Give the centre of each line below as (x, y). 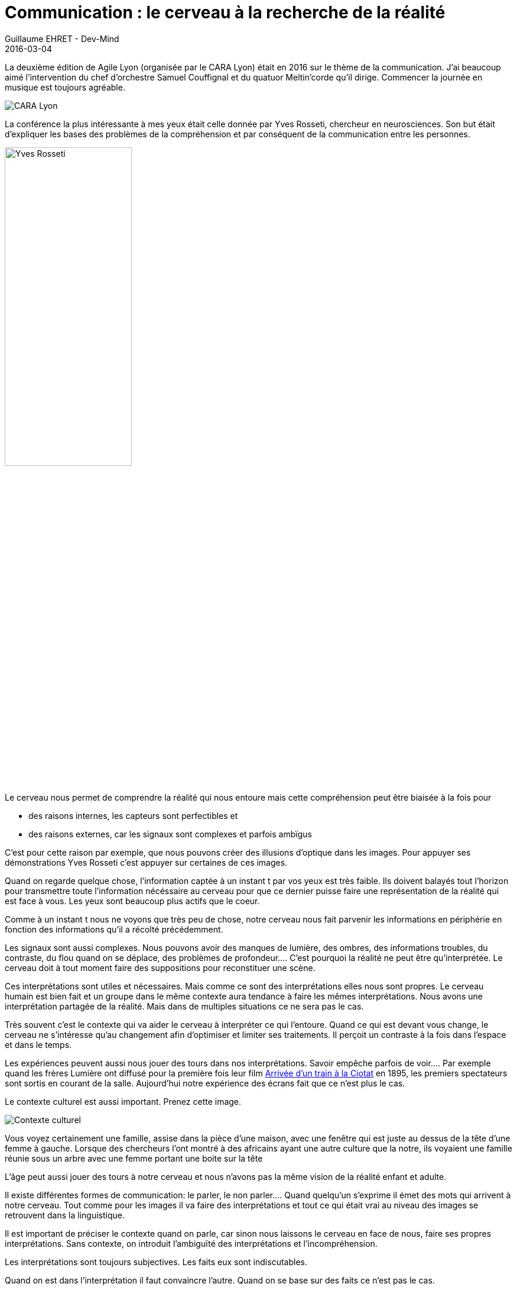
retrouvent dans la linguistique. (65, 1215)
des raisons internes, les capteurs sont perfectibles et (133, 815)
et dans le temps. (38, 1044)
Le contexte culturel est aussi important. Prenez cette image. (123, 1101)
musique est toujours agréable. (65, 87)
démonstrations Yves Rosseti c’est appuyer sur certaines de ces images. (146, 862)
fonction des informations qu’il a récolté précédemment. (114, 929)
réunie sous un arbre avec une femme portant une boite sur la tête (134, 1158)
